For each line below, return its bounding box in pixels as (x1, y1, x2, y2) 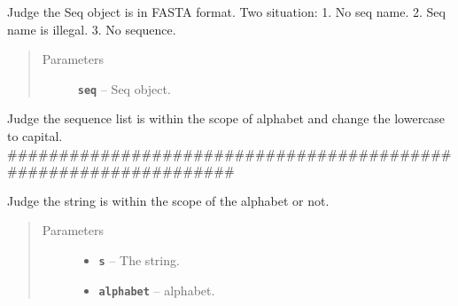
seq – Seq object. (77, 79, 171, 98)
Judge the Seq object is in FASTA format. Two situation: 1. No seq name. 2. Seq (7, 3, 446, 20)
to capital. (7, 127, 63, 145)
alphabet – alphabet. (98, 280, 215, 299)
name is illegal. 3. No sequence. (7, 20, 176, 38)
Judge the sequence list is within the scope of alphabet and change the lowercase (7, 109, 446, 128)
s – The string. (98, 251, 180, 269)
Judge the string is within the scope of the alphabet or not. (7, 191, 330, 209)
